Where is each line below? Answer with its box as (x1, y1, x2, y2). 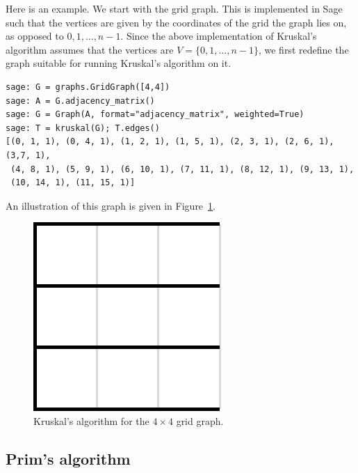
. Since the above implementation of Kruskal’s (120, 29, 317, 43)
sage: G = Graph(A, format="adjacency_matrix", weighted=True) (6, 109, 304, 120)
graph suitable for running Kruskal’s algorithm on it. (6, 56, 231, 70)
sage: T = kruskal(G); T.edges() (6, 123, 160, 133)
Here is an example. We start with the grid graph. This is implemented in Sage (6, 1, 343, 15)
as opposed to (6, 29, 64, 43)
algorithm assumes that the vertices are (6, 42, 174, 56)
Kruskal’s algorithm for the (33, 413, 149, 428)
